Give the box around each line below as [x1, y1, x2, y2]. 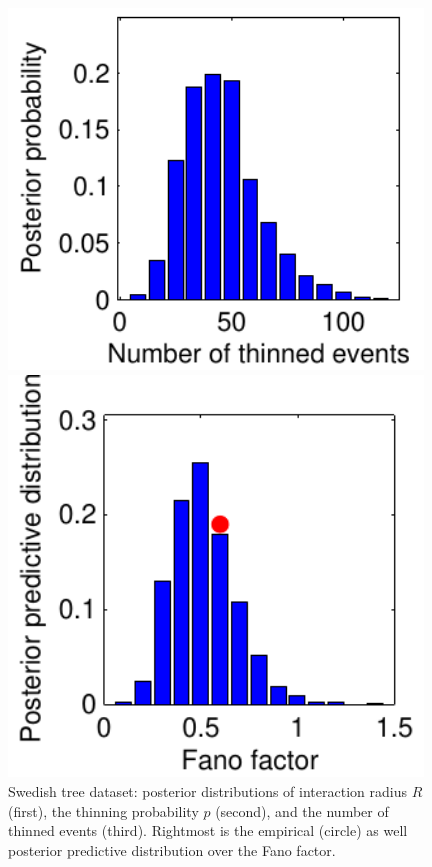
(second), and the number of [215, 800, 389, 821]
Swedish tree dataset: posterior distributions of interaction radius [8, 780, 407, 801]
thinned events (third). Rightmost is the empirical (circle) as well [8, 820, 408, 841]
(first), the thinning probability [8, 800, 199, 821]
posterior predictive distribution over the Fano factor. [8, 839, 336, 860]
